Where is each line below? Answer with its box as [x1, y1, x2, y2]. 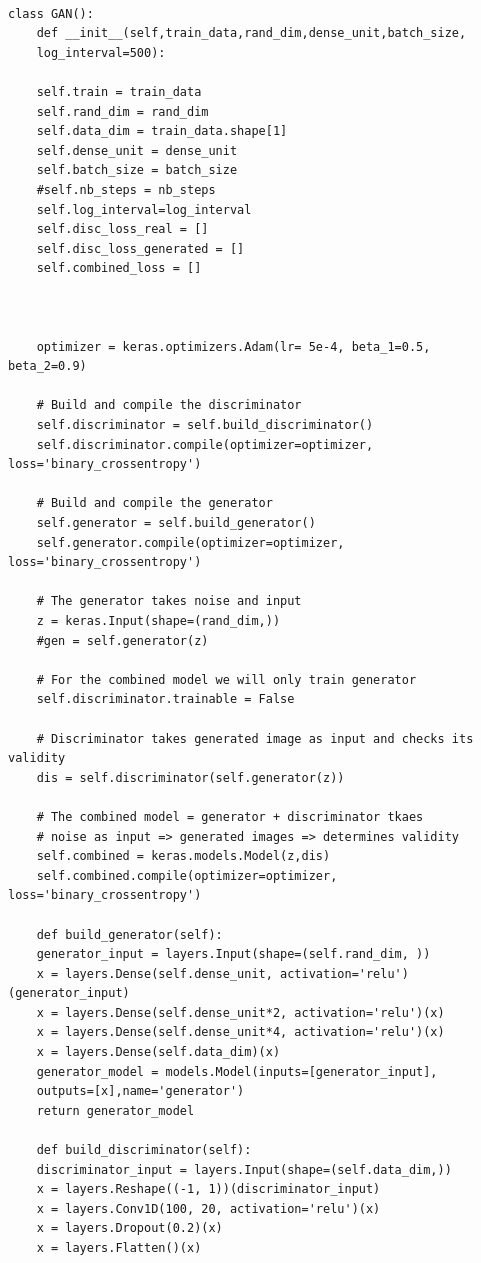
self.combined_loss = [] [36, 261, 202, 276]
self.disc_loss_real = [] [36, 222, 209, 237]
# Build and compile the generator [36, 496, 273, 511]
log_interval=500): [36, 45, 166, 60]
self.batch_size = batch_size [36, 163, 238, 178]
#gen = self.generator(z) [36, 633, 209, 648]
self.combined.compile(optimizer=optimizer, [36, 868, 338, 883]
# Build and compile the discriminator [36, 398, 302, 413]
